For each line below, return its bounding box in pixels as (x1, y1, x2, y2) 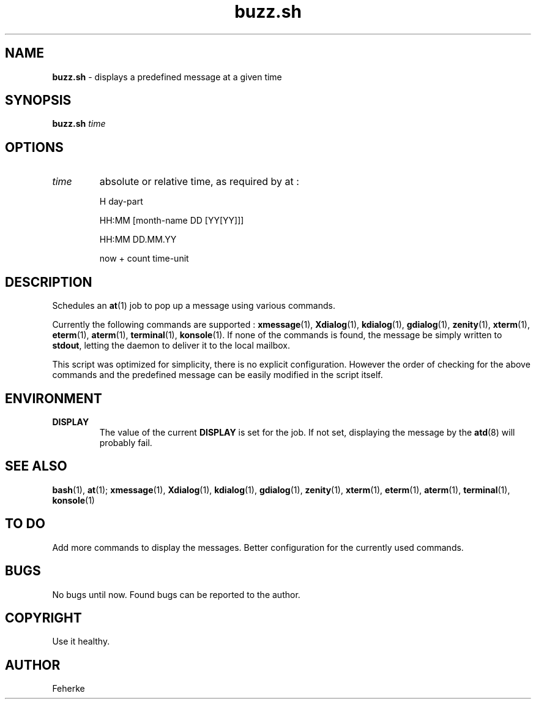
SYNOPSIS (5, 93, 72, 108)
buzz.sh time (52, 118, 106, 129)
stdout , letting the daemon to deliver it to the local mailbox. (52, 340, 291, 351)
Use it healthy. (52, 636, 110, 647)
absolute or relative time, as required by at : (99, 175, 299, 188)
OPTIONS (5, 139, 64, 155)
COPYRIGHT (5, 610, 82, 626)
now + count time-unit (99, 253, 189, 264)
